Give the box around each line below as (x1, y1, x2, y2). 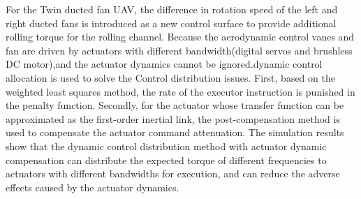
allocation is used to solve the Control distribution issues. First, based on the (6, 70, 335, 84)
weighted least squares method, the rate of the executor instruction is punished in (6, 84, 355, 98)
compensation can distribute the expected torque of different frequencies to (6, 152, 327, 167)
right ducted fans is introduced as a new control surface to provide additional (6, 15, 337, 30)
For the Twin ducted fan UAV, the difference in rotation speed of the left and (6, 2, 338, 16)
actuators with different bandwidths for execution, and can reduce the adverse (6, 166, 340, 181)
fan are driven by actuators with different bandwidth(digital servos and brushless (6, 43, 353, 57)
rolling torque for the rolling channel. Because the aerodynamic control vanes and (6, 29, 355, 44)
